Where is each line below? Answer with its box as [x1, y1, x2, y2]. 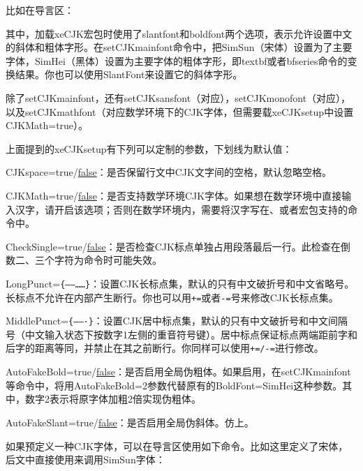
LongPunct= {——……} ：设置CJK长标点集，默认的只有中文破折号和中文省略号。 [6, 276, 355, 290]
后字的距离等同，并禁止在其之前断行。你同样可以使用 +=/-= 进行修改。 [6, 341, 324, 355]
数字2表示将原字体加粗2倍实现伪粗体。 [24, 391, 201, 406]
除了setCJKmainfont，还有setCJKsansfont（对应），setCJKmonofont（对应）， [6, 90, 351, 105]
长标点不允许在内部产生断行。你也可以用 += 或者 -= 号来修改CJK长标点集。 [6, 290, 339, 304]
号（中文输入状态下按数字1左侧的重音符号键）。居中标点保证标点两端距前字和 [6, 327, 357, 341]
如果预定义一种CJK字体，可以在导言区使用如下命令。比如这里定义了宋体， [6, 438, 348, 453]
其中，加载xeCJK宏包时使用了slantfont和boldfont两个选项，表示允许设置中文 [6, 26, 353, 40]
